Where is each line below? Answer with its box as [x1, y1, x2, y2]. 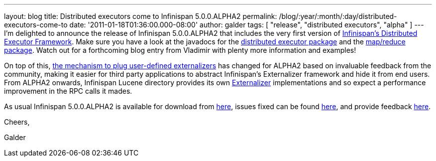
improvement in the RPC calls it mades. [4, 87, 132, 95]
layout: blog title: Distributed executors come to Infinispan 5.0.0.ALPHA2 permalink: [4, 12, 277, 20]
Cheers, [4, 118, 30, 126]
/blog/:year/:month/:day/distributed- [279, 12, 397, 20]
